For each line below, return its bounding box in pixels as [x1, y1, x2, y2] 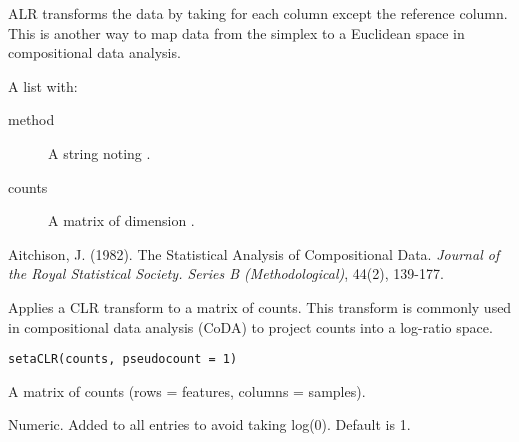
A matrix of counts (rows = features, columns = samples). [8, 380, 366, 401]
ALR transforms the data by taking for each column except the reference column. [8, 3, 508, 23]
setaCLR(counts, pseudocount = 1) [8, 352, 238, 367]
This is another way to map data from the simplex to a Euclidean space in [8, 22, 465, 43]
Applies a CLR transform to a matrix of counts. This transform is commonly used [8, 296, 512, 317]
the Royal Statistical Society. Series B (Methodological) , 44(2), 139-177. [8, 263, 444, 284]
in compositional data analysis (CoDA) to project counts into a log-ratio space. [8, 316, 493, 337]
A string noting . [48, 142, 151, 163]
